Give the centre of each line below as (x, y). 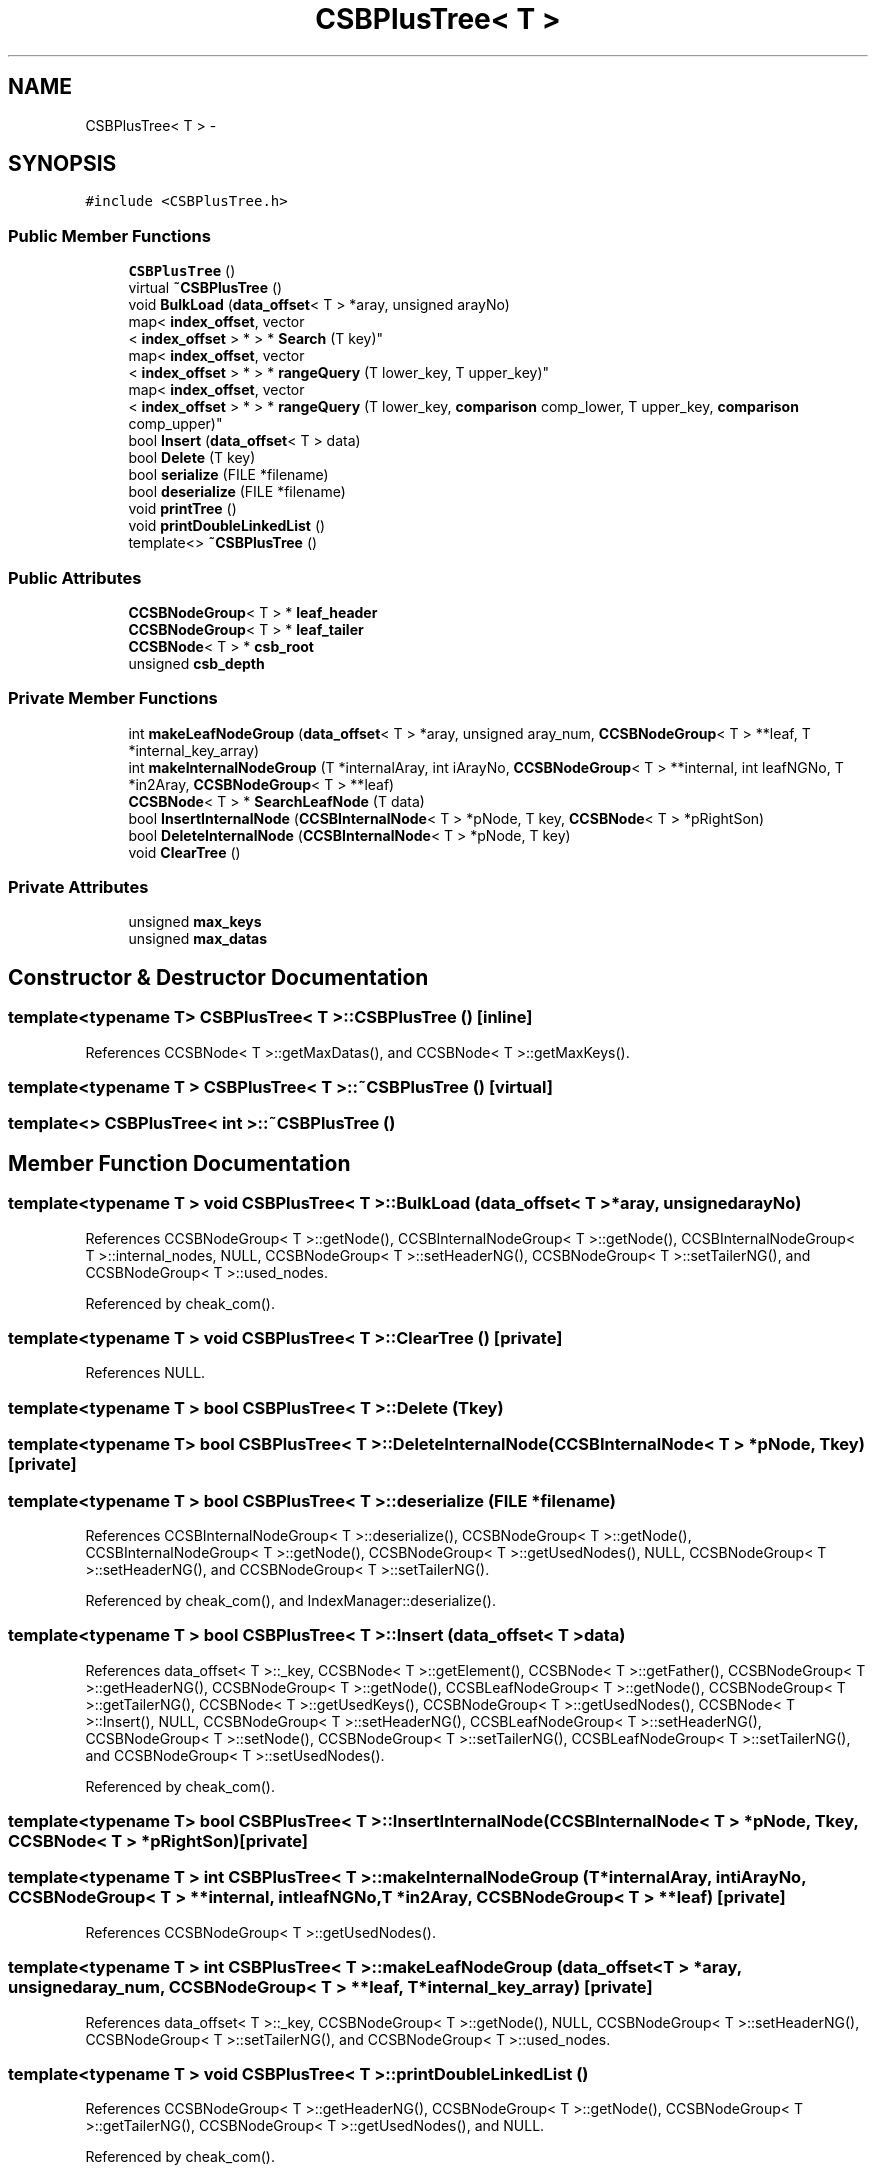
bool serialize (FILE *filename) (228, 475)
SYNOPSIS (62, 164)
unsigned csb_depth (196, 663)
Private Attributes (78, 887)
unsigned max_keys (195, 922)
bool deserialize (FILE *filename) (237, 492)
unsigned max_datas (198, 939)
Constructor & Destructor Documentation (218, 977)
